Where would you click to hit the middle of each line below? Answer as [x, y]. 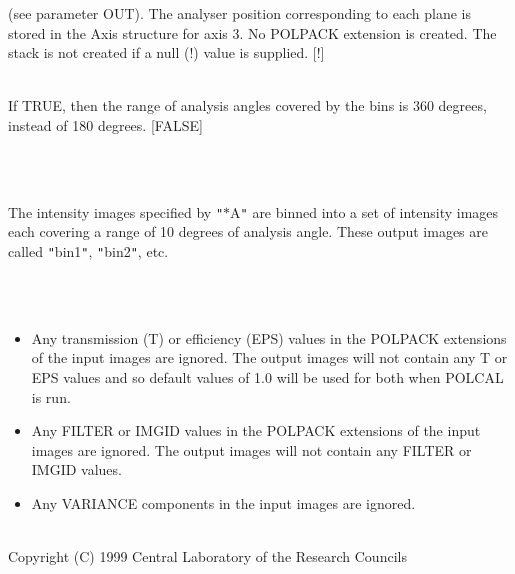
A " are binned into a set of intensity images [364, 211]
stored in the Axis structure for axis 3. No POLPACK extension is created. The [252, 32]
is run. [51, 396]
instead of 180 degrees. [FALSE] [105, 124]
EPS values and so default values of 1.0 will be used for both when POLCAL [267, 377]
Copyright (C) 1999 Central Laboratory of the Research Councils [207, 556]
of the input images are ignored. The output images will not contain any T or [269, 357]
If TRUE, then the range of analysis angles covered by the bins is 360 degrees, [247, 105]
